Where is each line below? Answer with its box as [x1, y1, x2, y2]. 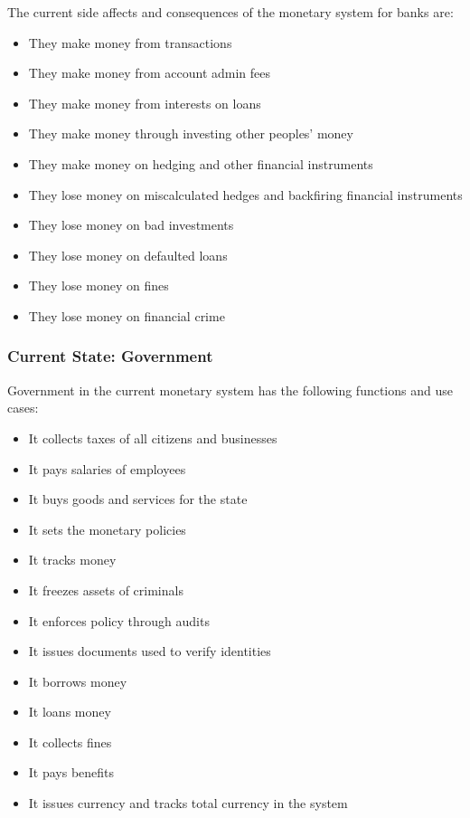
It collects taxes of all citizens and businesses [28, 428, 277, 447]
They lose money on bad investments [28, 215, 234, 234]
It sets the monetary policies [28, 519, 186, 538]
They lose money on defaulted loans [28, 245, 228, 264]
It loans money [28, 702, 111, 721]
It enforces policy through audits [28, 611, 210, 630]
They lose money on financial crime [28, 306, 225, 325]
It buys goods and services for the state [28, 490, 248, 509]
